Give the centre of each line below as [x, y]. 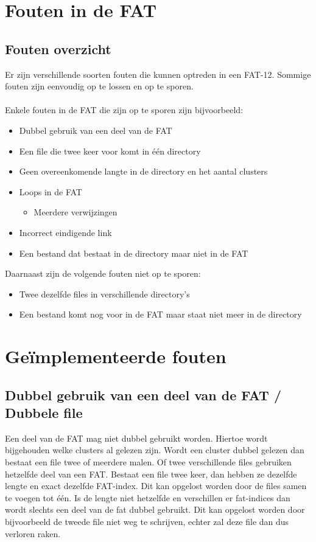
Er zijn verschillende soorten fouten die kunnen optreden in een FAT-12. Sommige [158, 74]
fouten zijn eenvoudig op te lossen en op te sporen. [99, 86]
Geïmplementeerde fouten [116, 356]
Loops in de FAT [51, 191]
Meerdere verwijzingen [75, 212]
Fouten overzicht [58, 48]
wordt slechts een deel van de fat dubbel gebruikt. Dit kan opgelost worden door [155, 509]
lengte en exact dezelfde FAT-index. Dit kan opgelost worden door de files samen [156, 486]
